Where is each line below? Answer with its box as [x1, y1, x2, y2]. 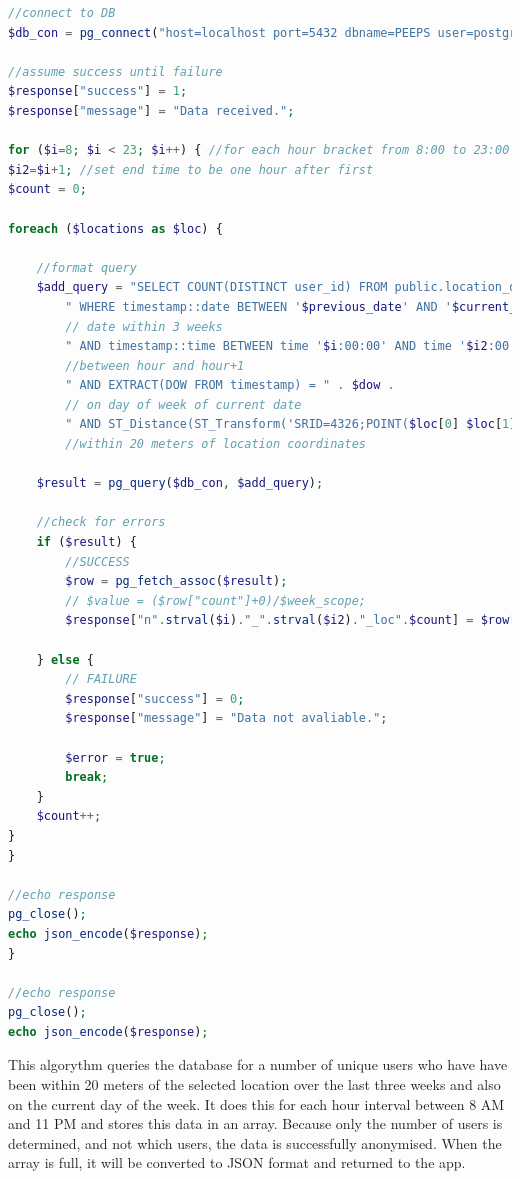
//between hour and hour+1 [65, 358, 245, 373]
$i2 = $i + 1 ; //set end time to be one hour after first [8, 162, 374, 177]
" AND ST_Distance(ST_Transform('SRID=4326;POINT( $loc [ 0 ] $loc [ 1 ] [65, 417, 517, 432]
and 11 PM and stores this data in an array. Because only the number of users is [8, 1113, 503, 1134]
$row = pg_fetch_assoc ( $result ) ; [65, 574, 288, 589]
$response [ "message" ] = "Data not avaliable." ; [65, 711, 388, 726]
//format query [36, 260, 137, 275]
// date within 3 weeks [65, 319, 223, 334]
